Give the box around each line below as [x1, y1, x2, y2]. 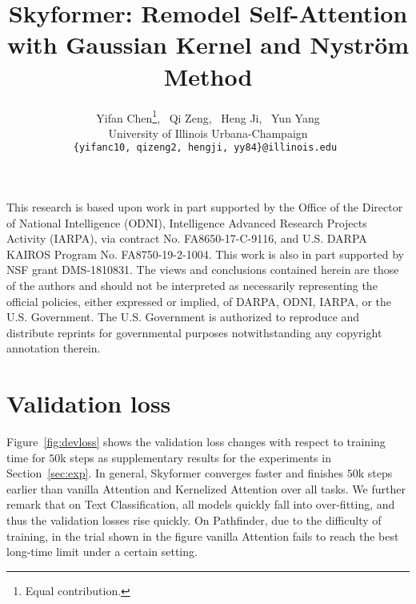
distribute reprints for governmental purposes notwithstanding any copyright [6, 324, 382, 340]
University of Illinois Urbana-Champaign [108, 124, 308, 141]
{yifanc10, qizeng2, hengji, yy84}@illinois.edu [73, 142, 338, 154]
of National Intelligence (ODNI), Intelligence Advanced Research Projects [6, 214, 367, 231]
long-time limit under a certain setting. [6, 543, 198, 560]
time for [6, 449, 46, 465]
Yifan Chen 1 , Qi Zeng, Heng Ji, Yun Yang [96, 107, 320, 126]
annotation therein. [6, 340, 101, 356]
